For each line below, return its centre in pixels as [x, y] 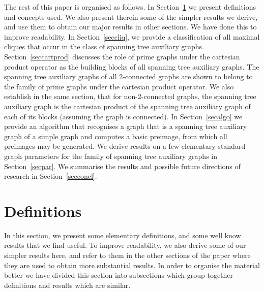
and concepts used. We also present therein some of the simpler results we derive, [131, 17]
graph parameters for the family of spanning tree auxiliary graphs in [111, 156]
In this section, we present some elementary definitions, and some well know [123, 235]
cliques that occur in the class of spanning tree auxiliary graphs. [104, 46]
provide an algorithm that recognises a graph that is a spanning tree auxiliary [126, 126]
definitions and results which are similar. [67, 285]
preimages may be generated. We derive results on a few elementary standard [125, 146]
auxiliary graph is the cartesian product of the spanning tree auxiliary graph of [127, 106]
